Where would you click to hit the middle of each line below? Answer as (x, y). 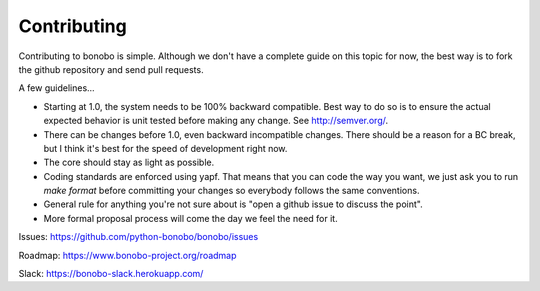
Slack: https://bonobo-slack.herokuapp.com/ (111, 274)
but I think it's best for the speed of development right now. (165, 148)
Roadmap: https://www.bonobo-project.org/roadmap (127, 255)
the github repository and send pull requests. (111, 69)
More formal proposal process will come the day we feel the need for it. (191, 218)
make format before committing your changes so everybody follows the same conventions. (231, 191)
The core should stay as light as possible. (129, 162)
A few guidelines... (56, 88)
